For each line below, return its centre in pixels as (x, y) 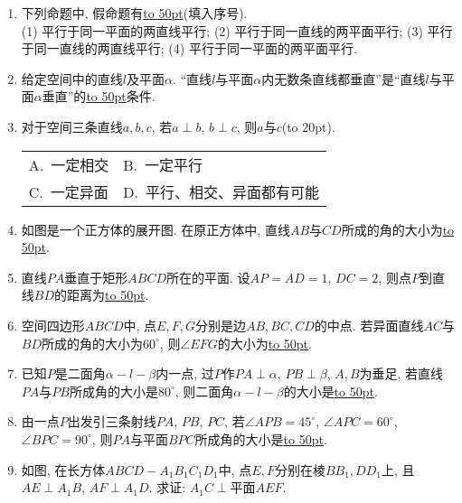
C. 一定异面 (68, 191)
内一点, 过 (185, 373)
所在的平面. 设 (208, 277)
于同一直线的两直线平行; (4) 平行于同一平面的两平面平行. (189, 48)
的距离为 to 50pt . (102, 295)
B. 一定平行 (163, 164)
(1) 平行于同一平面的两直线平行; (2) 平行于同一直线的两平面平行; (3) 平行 (237, 30)
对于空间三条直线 (72, 126)
